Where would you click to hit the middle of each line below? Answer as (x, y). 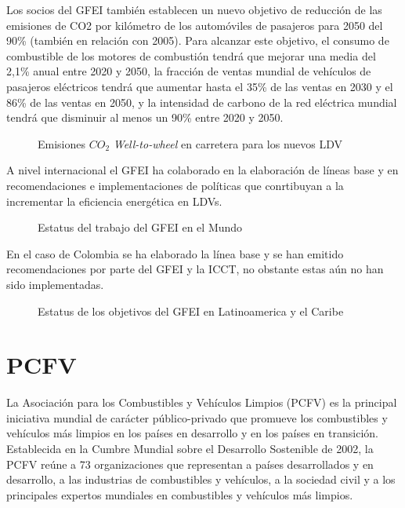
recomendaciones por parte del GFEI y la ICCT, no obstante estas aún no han (195, 269)
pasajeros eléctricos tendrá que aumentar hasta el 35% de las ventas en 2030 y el (200, 86)
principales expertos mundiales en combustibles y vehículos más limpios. (180, 494)
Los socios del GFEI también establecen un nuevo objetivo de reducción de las (194, 9)
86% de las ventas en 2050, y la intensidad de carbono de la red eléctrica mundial (202, 102)
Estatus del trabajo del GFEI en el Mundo (140, 227)
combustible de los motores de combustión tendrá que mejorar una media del (191, 55)
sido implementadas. (55, 284)
